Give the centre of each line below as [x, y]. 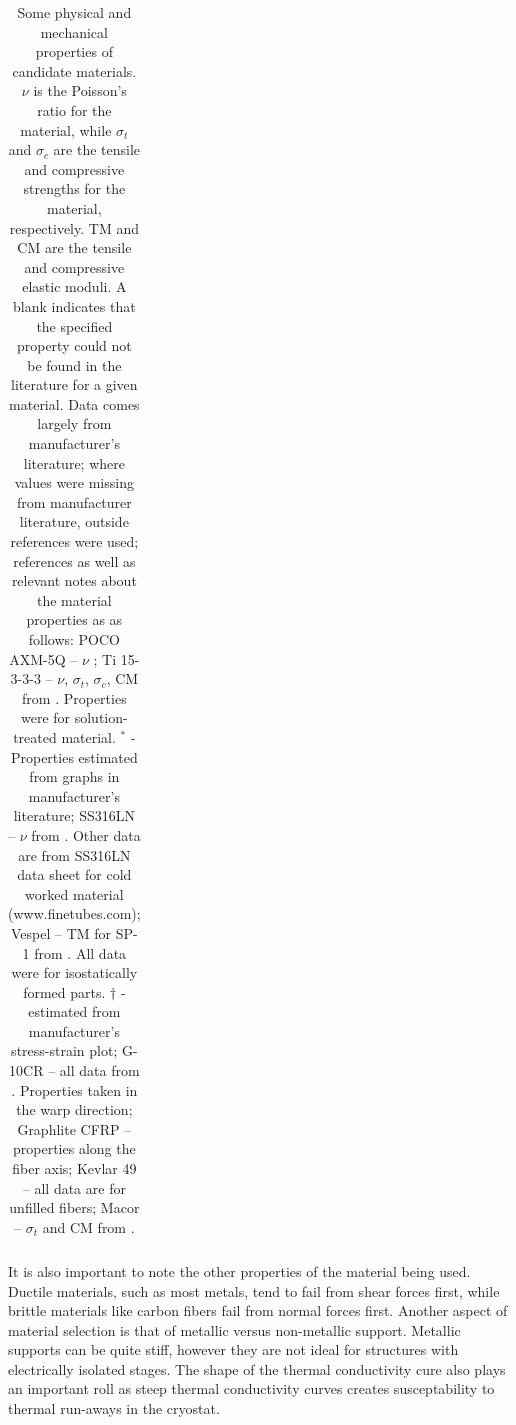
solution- [101, 717]
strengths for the [74, 188]
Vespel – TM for [61, 932]
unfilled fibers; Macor [74, 1207]
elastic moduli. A [74, 286]
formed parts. [64, 991]
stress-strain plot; [64, 1050]
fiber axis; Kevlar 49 [74, 1168]
